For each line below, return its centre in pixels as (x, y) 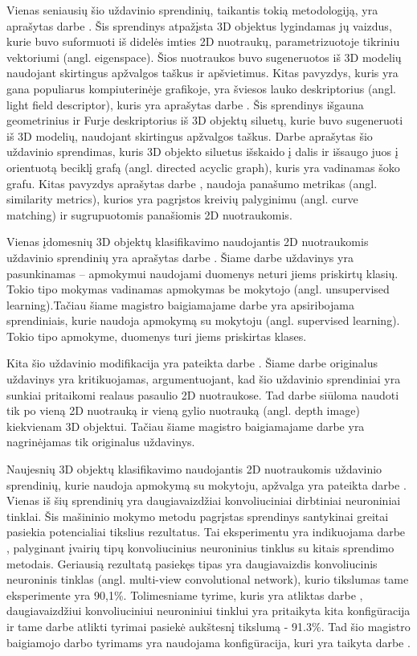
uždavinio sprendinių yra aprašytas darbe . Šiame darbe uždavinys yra (180, 257)
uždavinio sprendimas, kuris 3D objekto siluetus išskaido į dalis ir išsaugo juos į (202, 152)
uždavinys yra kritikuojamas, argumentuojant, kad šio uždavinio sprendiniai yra (204, 379)
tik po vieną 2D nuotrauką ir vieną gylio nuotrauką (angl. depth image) (183, 410)
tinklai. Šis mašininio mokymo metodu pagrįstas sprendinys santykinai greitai (198, 516)
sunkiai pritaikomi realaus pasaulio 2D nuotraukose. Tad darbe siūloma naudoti (203, 394)
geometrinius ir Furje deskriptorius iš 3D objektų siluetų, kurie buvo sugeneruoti (205, 120)
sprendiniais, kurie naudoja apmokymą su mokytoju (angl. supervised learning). (203, 320)
